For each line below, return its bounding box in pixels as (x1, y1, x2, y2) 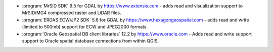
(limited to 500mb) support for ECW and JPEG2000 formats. (22, 24, 148, 30)
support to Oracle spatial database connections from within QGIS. (22, 37, 159, 43)
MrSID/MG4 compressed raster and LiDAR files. (22, 10, 121, 16)
